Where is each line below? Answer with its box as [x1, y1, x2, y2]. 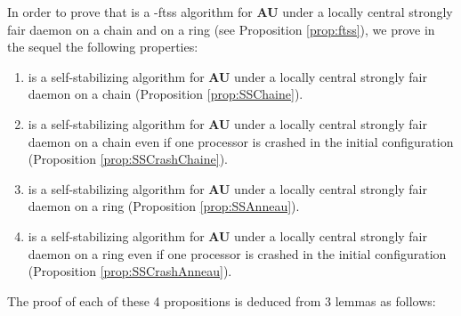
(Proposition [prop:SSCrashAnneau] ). [28, 262, 232, 280]
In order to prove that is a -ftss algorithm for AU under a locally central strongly [7, 3, 453, 20]
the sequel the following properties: [7, 37, 198, 56]
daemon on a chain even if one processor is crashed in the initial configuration [28, 132, 454, 150]
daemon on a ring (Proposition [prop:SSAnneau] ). [28, 197, 300, 215]
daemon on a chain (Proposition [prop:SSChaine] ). [28, 85, 303, 103]
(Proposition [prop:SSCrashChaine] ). [28, 150, 228, 168]
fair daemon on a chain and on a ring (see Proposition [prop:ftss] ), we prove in [7, 20, 435, 38]
